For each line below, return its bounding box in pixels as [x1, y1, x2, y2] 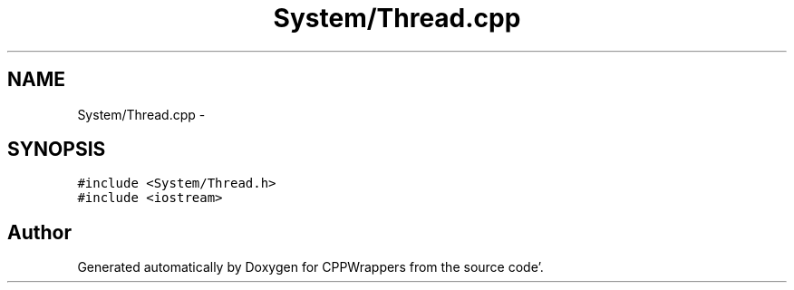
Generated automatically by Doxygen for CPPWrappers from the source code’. [77, 259, 544, 275]
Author [7, 220, 72, 244]
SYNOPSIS [7, 138, 106, 161]
